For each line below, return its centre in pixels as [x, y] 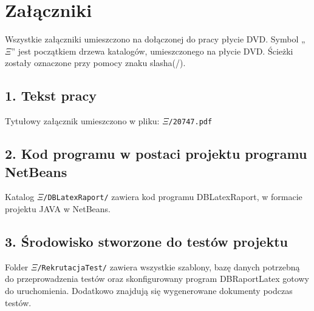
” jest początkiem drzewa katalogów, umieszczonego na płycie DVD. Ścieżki [152, 51]
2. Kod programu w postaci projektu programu [156, 154]
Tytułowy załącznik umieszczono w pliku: [82, 121]
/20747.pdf [190, 122]
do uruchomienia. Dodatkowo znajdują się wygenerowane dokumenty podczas [149, 291]
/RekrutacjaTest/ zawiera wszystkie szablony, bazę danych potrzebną [169, 266]
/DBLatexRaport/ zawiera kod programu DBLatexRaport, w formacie [173, 197]
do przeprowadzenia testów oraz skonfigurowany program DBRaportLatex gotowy [157, 279]
